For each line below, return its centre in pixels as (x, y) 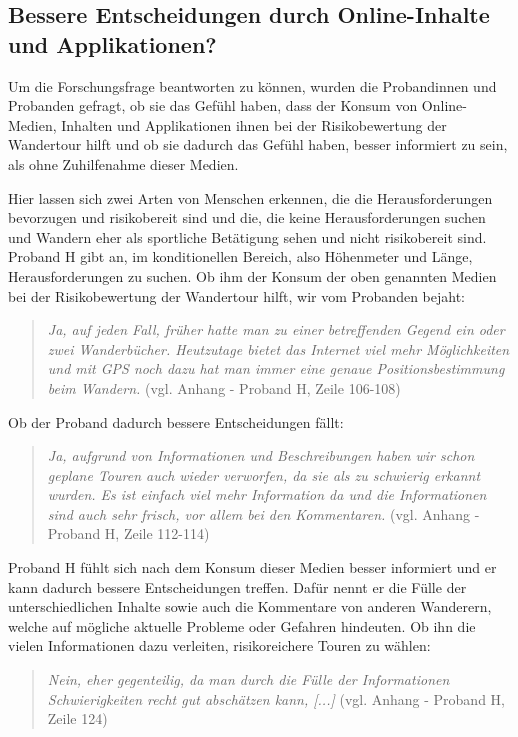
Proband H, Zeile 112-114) (128, 533)
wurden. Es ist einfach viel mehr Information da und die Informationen (267, 494)
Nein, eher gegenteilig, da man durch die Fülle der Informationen (248, 679)
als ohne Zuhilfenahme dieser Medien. (123, 163)
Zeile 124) (77, 718)
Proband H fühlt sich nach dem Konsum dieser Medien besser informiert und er (252, 567)
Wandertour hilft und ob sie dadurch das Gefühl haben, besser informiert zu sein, (258, 144)
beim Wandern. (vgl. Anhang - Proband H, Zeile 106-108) (224, 387)
